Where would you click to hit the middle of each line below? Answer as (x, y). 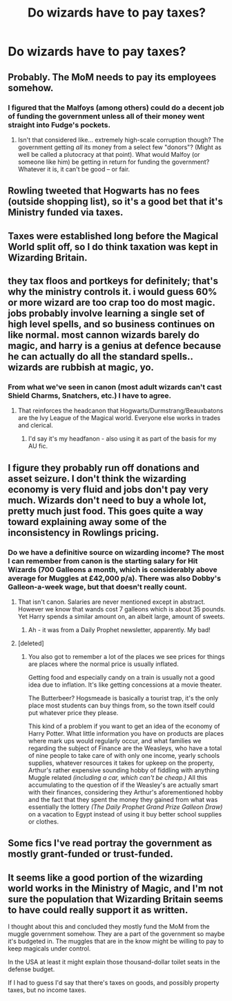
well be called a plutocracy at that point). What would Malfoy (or (109, 154)
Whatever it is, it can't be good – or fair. (74, 169)
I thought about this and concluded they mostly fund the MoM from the (109, 926)
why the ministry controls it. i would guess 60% (113, 292)
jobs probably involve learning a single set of (106, 313)
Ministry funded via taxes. (66, 212)
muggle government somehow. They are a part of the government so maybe (116, 934)
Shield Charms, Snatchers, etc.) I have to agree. (90, 395)
